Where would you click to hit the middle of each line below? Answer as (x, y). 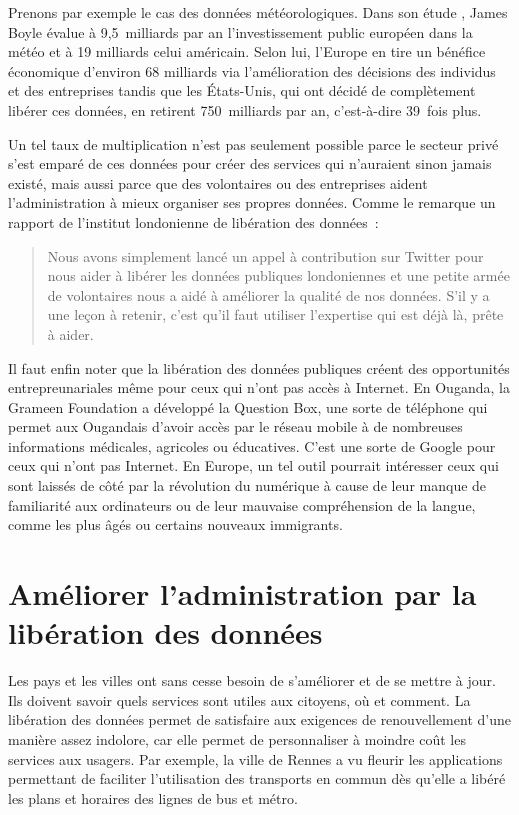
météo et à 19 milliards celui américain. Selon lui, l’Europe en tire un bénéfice (247, 51)
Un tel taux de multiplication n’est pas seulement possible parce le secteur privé (253, 143)
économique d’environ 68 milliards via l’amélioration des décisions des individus (252, 70)
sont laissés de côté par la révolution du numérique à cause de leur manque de (247, 485)
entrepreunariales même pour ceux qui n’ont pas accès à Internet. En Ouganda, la (259, 387)
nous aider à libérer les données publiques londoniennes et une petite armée (278, 275)
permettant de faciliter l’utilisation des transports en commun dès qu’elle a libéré (257, 778)
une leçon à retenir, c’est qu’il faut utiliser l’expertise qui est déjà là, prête (275, 314)
